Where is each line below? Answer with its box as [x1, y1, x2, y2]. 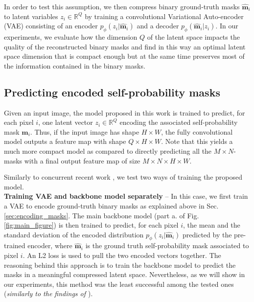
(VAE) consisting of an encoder [4, 21, 98, 31]
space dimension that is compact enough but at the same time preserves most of [4, 51, 245, 61]
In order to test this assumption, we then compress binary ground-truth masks [4, 1, 240, 11]
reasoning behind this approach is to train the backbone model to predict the [4, 259, 236, 270]
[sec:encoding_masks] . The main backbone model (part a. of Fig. [4, 210, 199, 220]
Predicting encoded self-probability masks [4, 84, 220, 99]
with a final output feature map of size [24, 155, 140, 165]
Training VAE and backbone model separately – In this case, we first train [4, 191, 248, 201]
